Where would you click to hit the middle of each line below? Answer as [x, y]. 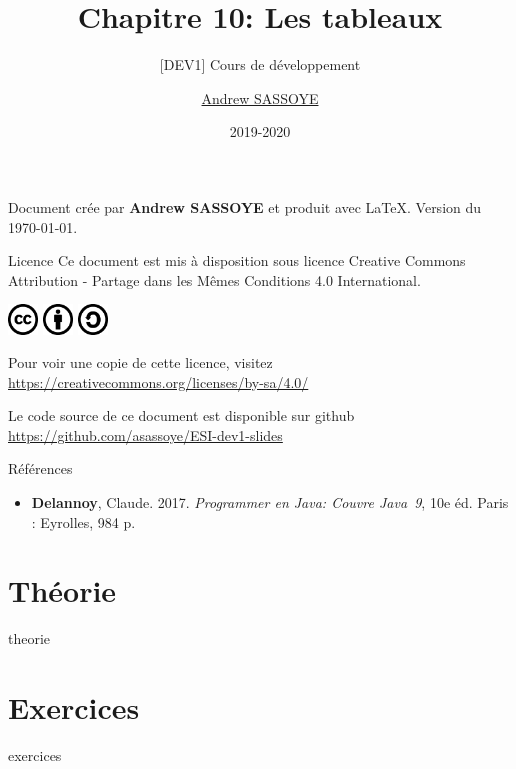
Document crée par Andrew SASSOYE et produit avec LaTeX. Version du [245, 206]
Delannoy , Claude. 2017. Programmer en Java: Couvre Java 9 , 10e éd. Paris [270, 502]
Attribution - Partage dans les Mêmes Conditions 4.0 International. [214, 279]
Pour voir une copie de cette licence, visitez [140, 362]
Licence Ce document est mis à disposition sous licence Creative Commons [237, 260]
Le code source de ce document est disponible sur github [181, 415]
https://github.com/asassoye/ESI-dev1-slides [145, 434]
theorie [29, 638]
